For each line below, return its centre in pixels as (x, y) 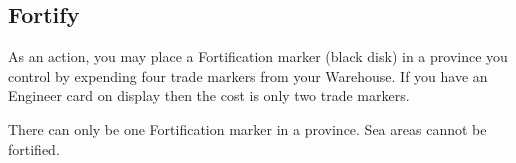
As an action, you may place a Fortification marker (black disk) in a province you (258, 56)
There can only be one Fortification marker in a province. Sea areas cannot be (247, 128)
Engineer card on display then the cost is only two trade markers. (209, 95)
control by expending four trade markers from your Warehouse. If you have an (248, 75)
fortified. (34, 148)
